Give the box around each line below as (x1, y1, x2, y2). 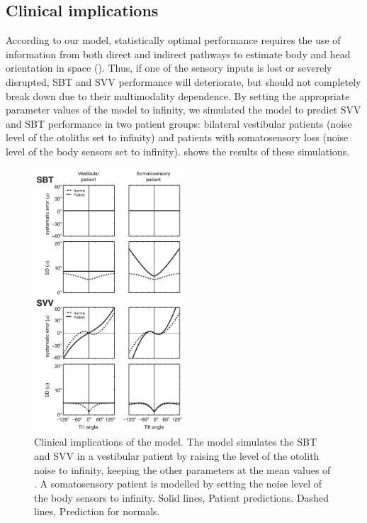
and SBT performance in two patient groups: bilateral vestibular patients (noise (6, 116, 352, 131)
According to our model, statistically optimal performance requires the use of (6, 33, 341, 48)
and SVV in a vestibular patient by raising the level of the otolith (34, 448, 320, 463)
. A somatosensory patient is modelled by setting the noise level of (34, 476, 322, 491)
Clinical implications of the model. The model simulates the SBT (34, 434, 317, 449)
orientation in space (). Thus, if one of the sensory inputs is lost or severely (6, 60, 332, 75)
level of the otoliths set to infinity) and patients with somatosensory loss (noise (6, 130, 349, 145)
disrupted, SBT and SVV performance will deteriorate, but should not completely (6, 74, 361, 89)
